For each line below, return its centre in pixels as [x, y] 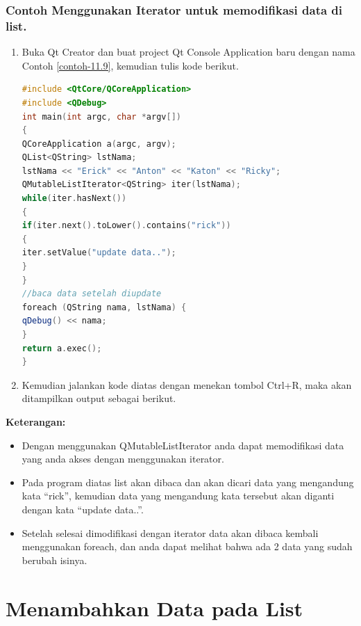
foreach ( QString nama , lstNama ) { [104, 307]
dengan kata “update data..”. [83, 509]
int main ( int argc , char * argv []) [101, 117]
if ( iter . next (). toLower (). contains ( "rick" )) [126, 226]
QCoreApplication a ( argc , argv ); [99, 144]
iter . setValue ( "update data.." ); [99, 253]
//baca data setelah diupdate [92, 294]
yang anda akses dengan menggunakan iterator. [123, 459]
